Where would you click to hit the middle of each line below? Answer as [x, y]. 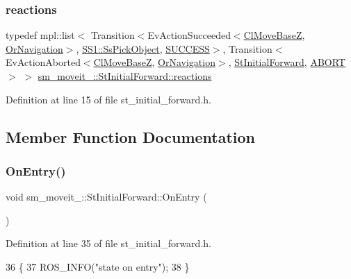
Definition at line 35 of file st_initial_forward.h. [108, 243]
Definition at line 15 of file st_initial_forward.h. [108, 99]
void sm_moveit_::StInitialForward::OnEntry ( [106, 197]
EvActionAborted [43, 62]
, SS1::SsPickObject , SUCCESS [143, 48]
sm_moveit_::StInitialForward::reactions [125, 76]
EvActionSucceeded [189, 35]
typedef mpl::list [40, 35]
